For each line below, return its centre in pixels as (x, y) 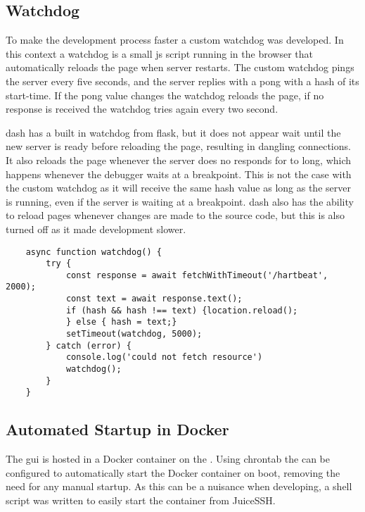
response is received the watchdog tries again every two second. (142, 109)
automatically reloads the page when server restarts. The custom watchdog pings (180, 67)
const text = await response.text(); (154, 299)
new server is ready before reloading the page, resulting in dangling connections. (178, 146)
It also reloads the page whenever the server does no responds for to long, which (179, 160)
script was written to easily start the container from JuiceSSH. (141, 500)
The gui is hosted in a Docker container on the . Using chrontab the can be (168, 459)
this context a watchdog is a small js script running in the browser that (159, 53)
